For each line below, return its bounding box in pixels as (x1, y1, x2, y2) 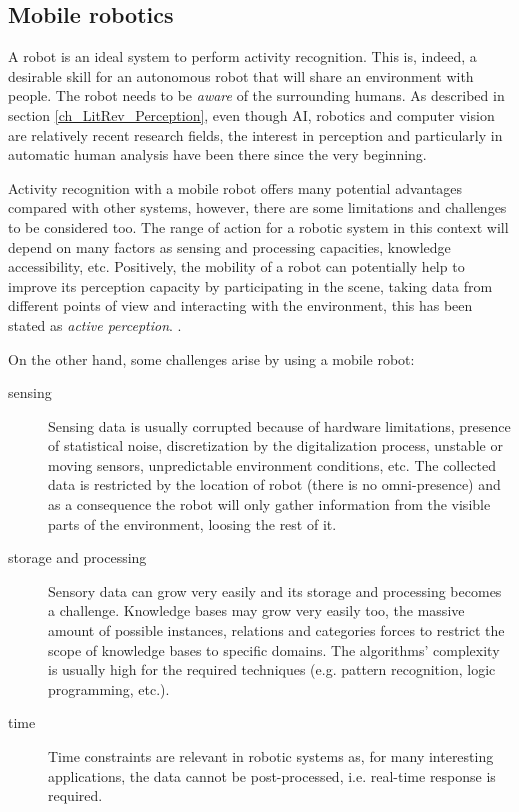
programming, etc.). (48, 678, 170, 699)
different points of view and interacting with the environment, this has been (8, 295, 473, 316)
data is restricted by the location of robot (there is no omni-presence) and (48, 474, 501, 495)
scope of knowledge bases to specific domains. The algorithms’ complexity (48, 639, 500, 660)
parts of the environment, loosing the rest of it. (48, 513, 337, 534)
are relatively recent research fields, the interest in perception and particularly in (8, 124, 503, 145)
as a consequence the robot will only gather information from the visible (48, 494, 491, 515)
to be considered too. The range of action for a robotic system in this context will (8, 216, 509, 237)
